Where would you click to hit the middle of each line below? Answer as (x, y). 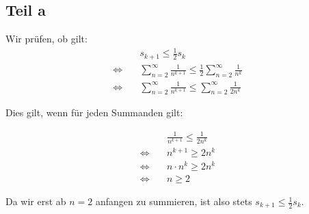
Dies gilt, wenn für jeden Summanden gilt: (94, 112)
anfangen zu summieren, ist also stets (174, 201)
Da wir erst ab (36, 201)
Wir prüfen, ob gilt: (46, 39)
